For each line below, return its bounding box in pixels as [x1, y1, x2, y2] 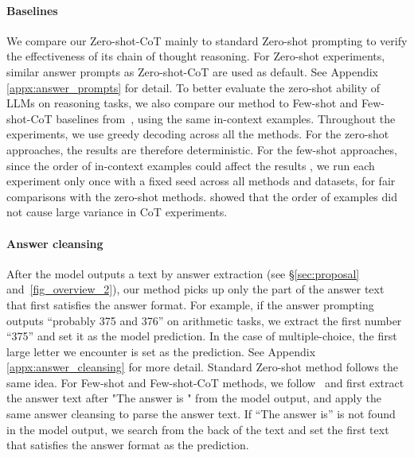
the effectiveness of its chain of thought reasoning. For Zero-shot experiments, [6, 48, 385, 64]
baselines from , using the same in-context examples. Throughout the [56, 110, 396, 126]
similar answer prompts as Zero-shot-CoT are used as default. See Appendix [6, 63, 378, 80]
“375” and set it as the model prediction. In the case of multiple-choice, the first [6, 328, 397, 344]
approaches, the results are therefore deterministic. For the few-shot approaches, [6, 141, 397, 157]
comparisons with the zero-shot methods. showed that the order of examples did [6, 188, 397, 204]
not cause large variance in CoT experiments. [6, 204, 228, 220]
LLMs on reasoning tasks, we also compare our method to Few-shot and [6, 95, 358, 111]
